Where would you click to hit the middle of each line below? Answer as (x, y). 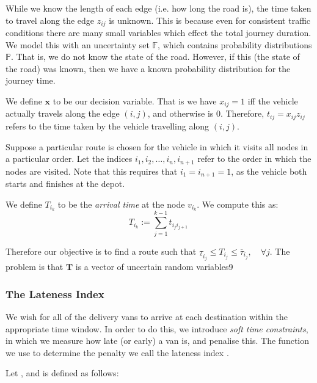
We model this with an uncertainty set (78, 44)
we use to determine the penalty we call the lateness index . (117, 352)
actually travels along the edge (63, 113)
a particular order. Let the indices (69, 159)
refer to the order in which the (254, 159)
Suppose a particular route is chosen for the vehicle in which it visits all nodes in (157, 146)
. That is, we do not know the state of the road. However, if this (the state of (155, 57)
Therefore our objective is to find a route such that (101, 251)
